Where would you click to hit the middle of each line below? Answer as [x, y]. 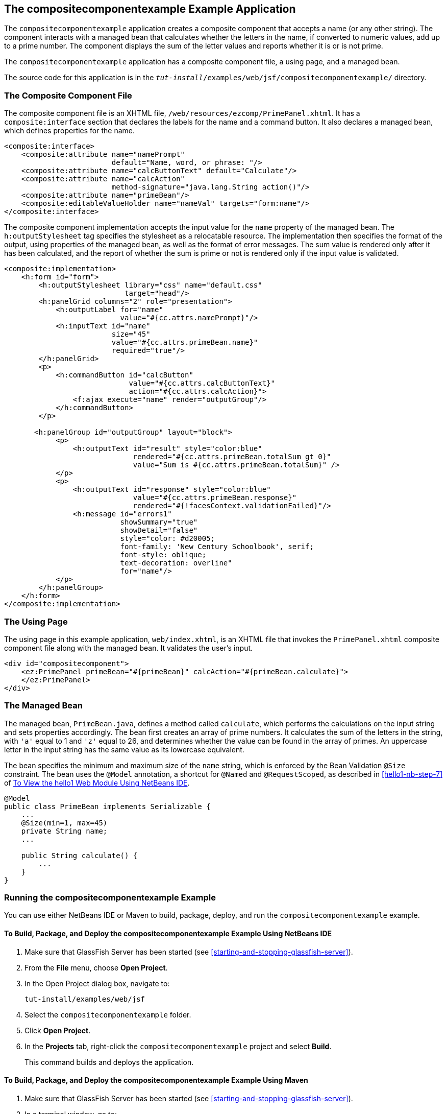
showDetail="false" [159, 530]
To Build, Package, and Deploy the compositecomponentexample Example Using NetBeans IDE [168, 934]
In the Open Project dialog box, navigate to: [97, 983]
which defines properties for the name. [70, 131]
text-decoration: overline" [176, 563]
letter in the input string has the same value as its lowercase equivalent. [124, 749]
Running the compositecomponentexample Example [110, 898]
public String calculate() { [79, 855]
